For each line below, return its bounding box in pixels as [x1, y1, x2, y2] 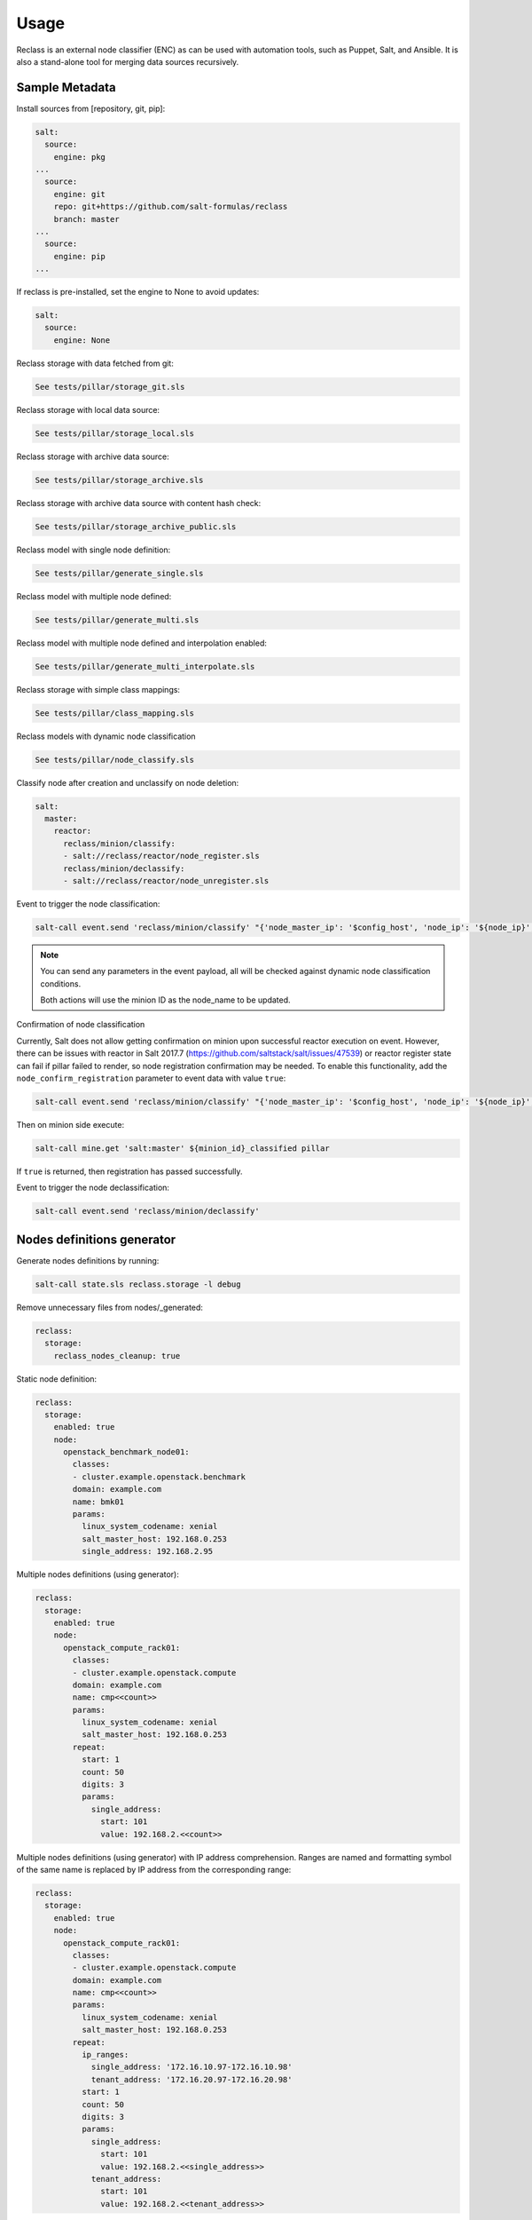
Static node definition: [16, 1373, 98, 1384]
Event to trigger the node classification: [16, 898, 160, 909]
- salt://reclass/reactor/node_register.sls [63, 851, 261, 861]
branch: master [53, 214, 120, 224]
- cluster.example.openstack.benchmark [72, 1471, 246, 1482]
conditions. [40, 978, 82, 989]
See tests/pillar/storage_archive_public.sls [35, 521, 237, 532]
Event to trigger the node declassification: [16, 1182, 170, 1193]
